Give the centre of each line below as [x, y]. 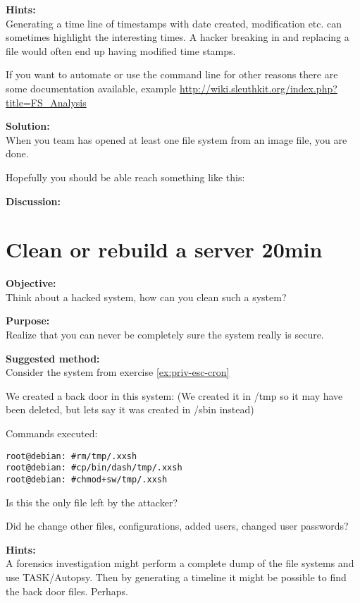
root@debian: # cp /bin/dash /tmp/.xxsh [94, 468]
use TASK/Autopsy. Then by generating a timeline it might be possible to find [176, 577]
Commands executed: [52, 433]
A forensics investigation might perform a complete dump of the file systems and [180, 563]
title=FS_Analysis [46, 102]
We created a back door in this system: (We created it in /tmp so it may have [174, 395]
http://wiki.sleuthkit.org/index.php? [259, 88]
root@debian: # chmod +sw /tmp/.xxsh [87, 479]
